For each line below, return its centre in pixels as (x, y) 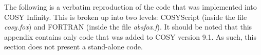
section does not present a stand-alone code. (73, 47)
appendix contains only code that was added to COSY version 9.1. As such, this (130, 36)
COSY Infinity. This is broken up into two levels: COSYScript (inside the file (126, 17)
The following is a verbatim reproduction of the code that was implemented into (130, 7)
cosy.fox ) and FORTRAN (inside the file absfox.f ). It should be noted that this (128, 27)
